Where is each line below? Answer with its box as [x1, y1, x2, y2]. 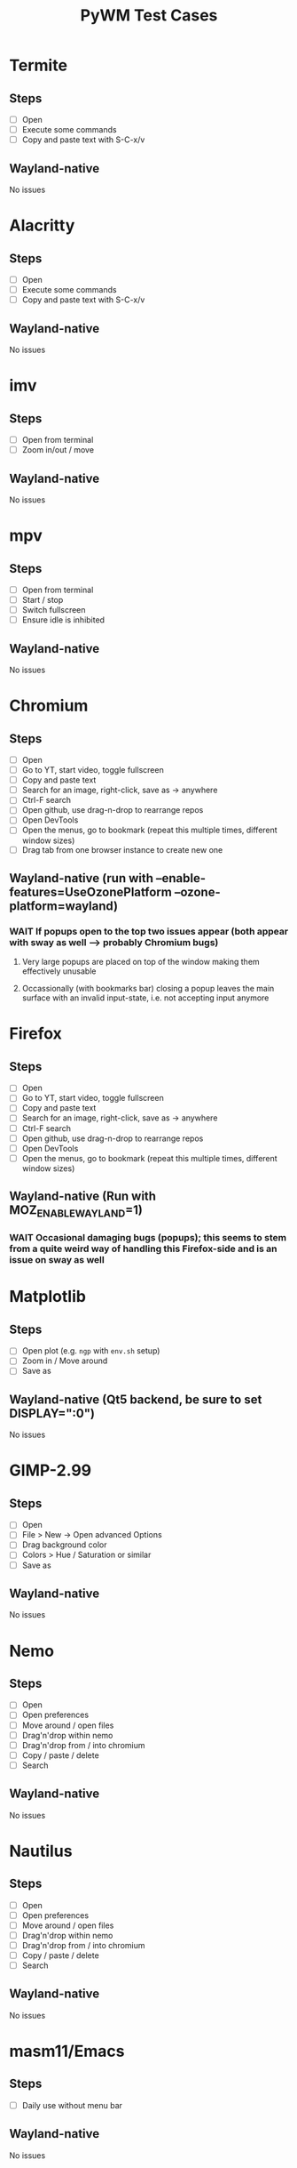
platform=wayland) [9, 898, 118, 913]
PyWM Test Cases [80, 5, 218, 26]
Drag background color [21, 1539, 108, 1550]
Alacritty [9, 215, 75, 236]
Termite [9, 55, 68, 76]
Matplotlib [9, 1287, 87, 1307]
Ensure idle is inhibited [21, 614, 105, 625]
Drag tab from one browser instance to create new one [21, 844, 223, 855]
